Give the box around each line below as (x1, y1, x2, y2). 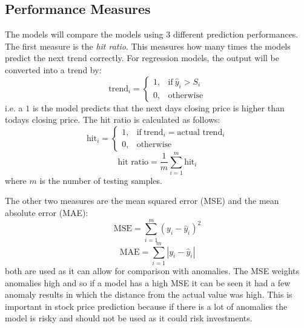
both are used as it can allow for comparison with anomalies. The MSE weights (5, 264, 300, 277)
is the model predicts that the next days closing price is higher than (32, 101, 285, 114)
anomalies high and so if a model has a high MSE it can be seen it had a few (5, 276, 291, 289)
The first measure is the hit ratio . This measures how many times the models (5, 39, 291, 52)
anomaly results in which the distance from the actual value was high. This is (5, 288, 292, 301)
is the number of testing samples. (39, 174, 162, 186)
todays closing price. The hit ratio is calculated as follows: (5, 113, 220, 126)
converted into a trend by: (5, 63, 102, 76)
